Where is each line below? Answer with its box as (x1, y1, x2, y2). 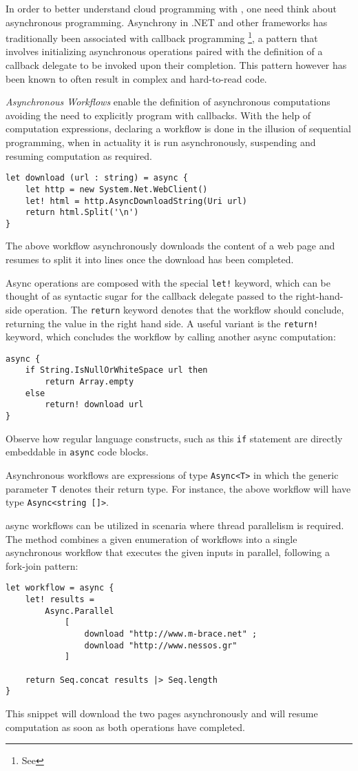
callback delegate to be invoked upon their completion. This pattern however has (6, 58, 347, 72)
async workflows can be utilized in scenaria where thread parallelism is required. (6, 518, 344, 533)
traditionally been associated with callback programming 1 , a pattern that (6, 29, 318, 45)
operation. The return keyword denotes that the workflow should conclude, (25, 302, 344, 316)
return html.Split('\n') (25, 207, 139, 218)
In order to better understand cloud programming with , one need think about (6, 1, 337, 15)
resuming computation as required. (6, 148, 153, 163)
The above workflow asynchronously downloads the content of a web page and (6, 238, 335, 253)
